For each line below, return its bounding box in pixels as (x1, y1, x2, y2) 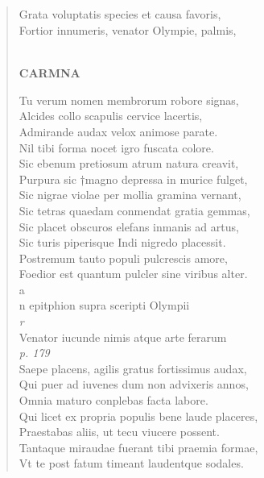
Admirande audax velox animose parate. (19, 123, 218, 139)
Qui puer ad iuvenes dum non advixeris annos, (19, 376, 249, 393)
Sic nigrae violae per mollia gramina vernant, (19, 186, 241, 203)
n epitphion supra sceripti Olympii (19, 297, 190, 314)
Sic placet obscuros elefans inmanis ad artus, (19, 218, 239, 235)
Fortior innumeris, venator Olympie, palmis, (19, 21, 237, 38)
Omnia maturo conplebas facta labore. (19, 392, 208, 409)
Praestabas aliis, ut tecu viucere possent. (19, 423, 220, 440)
